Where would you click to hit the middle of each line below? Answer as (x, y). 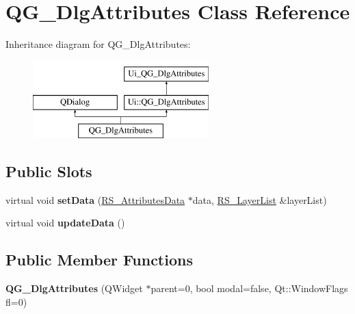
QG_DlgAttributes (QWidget (74, 288)
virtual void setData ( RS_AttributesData (95, 199)
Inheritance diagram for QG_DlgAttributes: (98, 44)
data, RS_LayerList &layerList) (260, 199)
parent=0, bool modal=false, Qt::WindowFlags (249, 288)
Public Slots (49, 171)
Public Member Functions (99, 260)
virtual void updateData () (65, 223)
